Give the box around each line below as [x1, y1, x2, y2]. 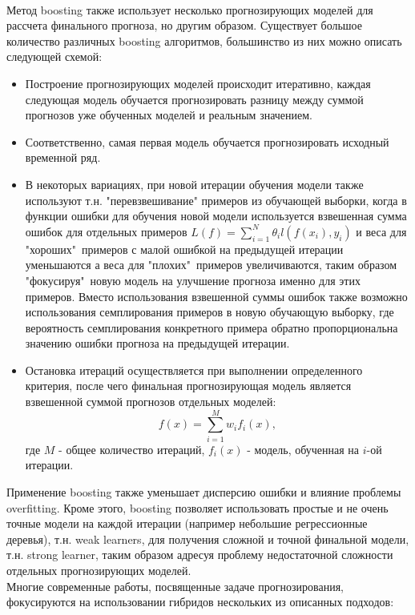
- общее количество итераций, [58, 440, 205, 457]
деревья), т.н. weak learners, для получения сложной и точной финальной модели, [6, 530, 409, 547]
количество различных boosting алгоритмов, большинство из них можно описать [6, 32, 402, 49]
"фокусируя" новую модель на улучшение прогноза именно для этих [25, 271, 361, 288]
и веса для [356, 223, 407, 239]
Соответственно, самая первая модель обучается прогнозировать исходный [25, 133, 389, 150]
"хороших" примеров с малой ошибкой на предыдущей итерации [25, 240, 344, 257]
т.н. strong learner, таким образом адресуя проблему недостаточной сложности [6, 546, 393, 563]
